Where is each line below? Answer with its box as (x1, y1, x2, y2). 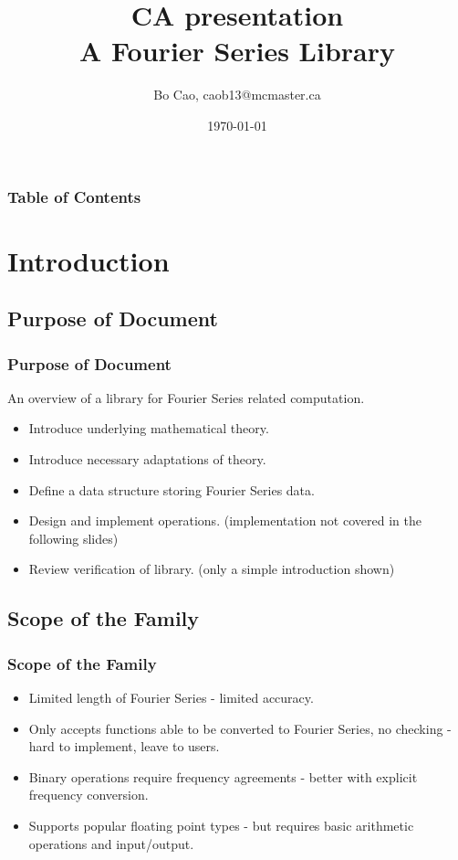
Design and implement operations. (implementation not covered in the (28, 511, 422, 530)
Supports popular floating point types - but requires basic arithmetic (28, 815, 414, 834)
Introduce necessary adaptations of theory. (28, 449, 266, 468)
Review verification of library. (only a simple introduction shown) (28, 559, 395, 579)
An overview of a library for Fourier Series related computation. (7, 388, 365, 407)
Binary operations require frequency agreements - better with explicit (28, 767, 418, 786)
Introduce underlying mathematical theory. (28, 419, 269, 438)
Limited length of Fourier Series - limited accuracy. (28, 687, 314, 706)
